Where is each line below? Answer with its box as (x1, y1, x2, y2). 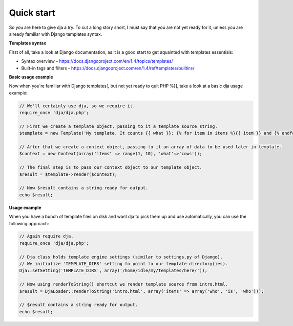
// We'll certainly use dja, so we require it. (19, 103, 135, 109)
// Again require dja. (19, 233, 74, 239)
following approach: (9, 220, 49, 226)
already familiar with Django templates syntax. (9, 31, 102, 37)
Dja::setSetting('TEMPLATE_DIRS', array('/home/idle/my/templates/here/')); (19, 268, 208, 274)
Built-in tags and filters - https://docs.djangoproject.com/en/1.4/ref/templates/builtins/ (21, 65, 195, 71)
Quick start (9, 7, 56, 18)
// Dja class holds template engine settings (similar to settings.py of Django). (19, 254, 223, 259)
